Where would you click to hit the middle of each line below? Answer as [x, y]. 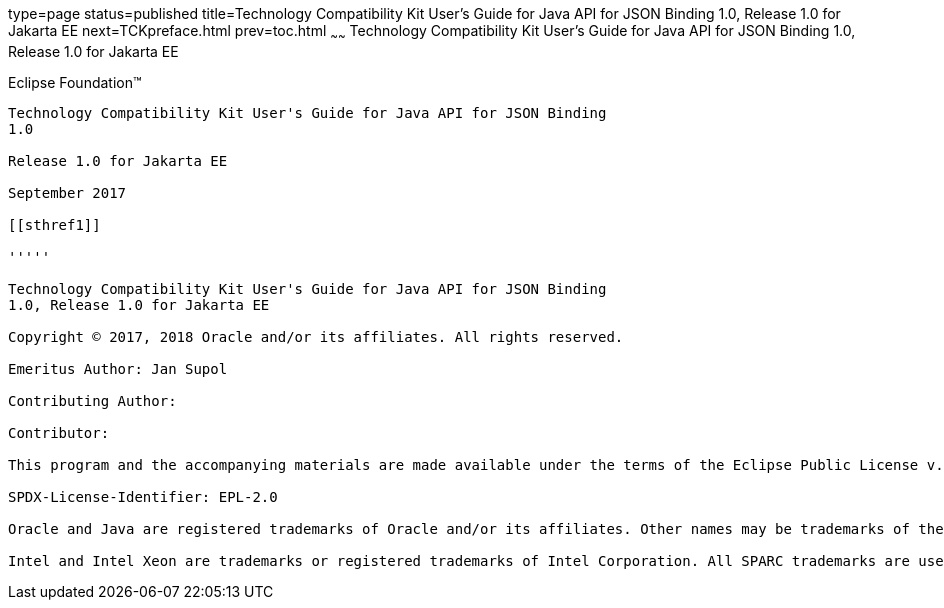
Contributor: [59, 432]
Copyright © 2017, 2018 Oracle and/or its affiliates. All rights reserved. [316, 336]
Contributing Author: [92, 400]
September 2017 [67, 192]
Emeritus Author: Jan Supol [118, 368]
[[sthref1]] [54, 224]
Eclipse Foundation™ [75, 82]
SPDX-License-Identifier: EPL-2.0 [143, 496]
